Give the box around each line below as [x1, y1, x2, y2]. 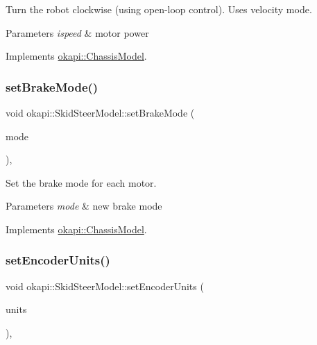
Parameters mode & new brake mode [6, 199, 162, 213]
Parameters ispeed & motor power [6, 25, 149, 40]
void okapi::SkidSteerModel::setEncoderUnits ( [6, 278, 204, 293]
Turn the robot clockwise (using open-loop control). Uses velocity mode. [6, 2, 312, 16]
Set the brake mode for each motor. [6, 175, 157, 190]
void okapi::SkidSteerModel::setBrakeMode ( [6, 106, 195, 119]
